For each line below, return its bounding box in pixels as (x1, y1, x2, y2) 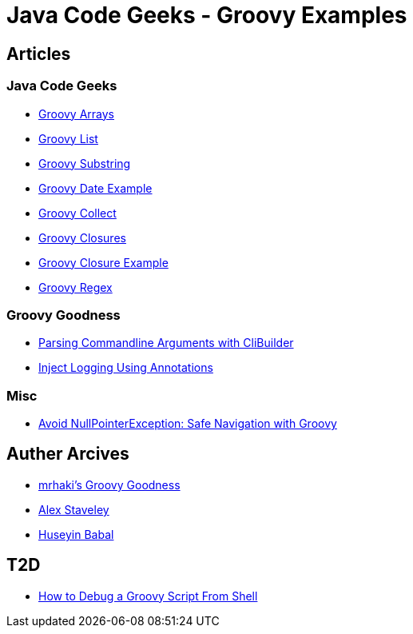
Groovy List (38, 131, 98, 146)
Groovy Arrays (38, 106, 115, 121)
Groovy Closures (38, 230, 126, 245)
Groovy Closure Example (38, 255, 169, 269)
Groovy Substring (38, 156, 131, 170)
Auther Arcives (6, 444, 129, 465)
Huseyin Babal (38, 527, 114, 541)
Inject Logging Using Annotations (38, 361, 213, 375)
